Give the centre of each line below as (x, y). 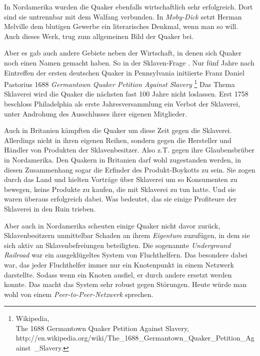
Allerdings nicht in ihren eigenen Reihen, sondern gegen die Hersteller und (118, 140)
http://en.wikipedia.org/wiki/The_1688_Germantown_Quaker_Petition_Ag (135, 338)
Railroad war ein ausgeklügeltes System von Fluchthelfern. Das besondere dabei (126, 255)
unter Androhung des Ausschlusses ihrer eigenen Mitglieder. (95, 113)
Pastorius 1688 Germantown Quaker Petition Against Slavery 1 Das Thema (119, 83)
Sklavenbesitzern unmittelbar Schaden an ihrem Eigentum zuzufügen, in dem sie (127, 235)
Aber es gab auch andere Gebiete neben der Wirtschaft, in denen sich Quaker (123, 53)
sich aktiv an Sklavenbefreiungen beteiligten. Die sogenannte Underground (117, 245)
